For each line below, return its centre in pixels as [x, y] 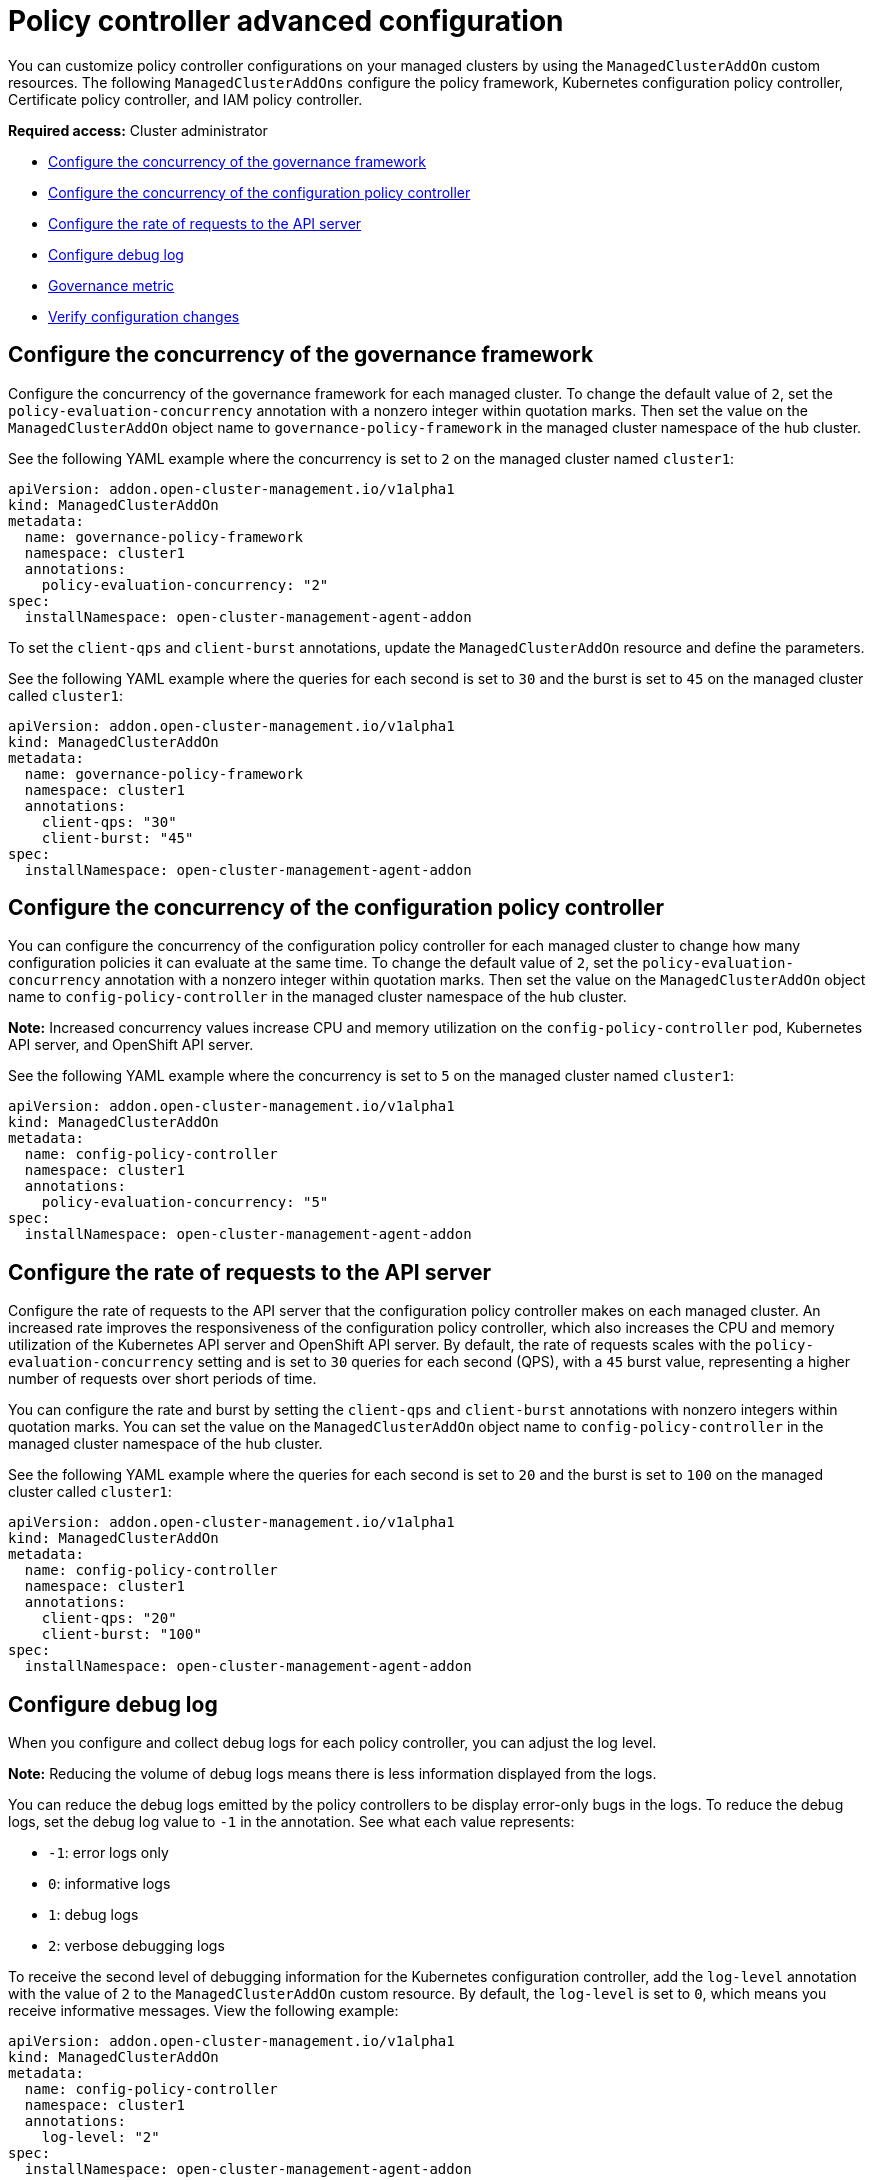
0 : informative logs [109, 1884]
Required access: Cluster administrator [138, 130]
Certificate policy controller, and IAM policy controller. [185, 99]
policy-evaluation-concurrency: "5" [185, 1202]
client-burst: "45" [117, 837]
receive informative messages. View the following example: [203, 2011]
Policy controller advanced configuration [286, 21]
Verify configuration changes [144, 316]
